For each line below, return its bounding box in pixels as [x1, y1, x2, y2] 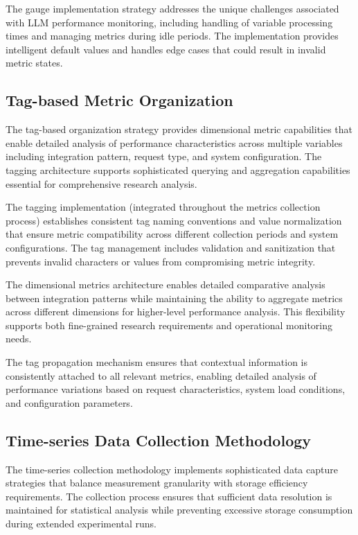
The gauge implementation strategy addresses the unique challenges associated [6, 1, 339, 15]
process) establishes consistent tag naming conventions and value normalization [6, 213, 342, 227]
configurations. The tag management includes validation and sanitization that [6, 240, 336, 254]
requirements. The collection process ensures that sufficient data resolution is [6, 489, 332, 503]
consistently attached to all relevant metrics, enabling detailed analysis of [6, 368, 316, 383]
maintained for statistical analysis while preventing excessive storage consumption [6, 502, 353, 517]
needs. [6, 331, 32, 346]
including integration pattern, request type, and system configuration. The [6, 149, 322, 164]
